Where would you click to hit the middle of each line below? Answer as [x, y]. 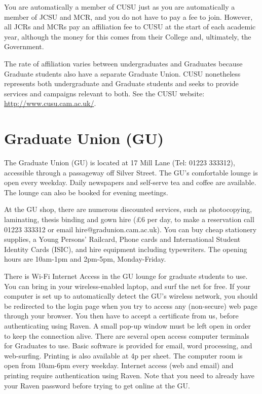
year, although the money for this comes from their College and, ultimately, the [128, 36]
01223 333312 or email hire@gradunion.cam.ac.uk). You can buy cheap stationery [130, 229]
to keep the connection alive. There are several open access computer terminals [127, 335]
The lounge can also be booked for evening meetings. [86, 192]
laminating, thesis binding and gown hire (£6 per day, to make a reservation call [129, 219]
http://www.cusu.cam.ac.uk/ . [50, 103]
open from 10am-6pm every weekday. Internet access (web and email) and [119, 365]
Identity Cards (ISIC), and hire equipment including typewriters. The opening [126, 249]
